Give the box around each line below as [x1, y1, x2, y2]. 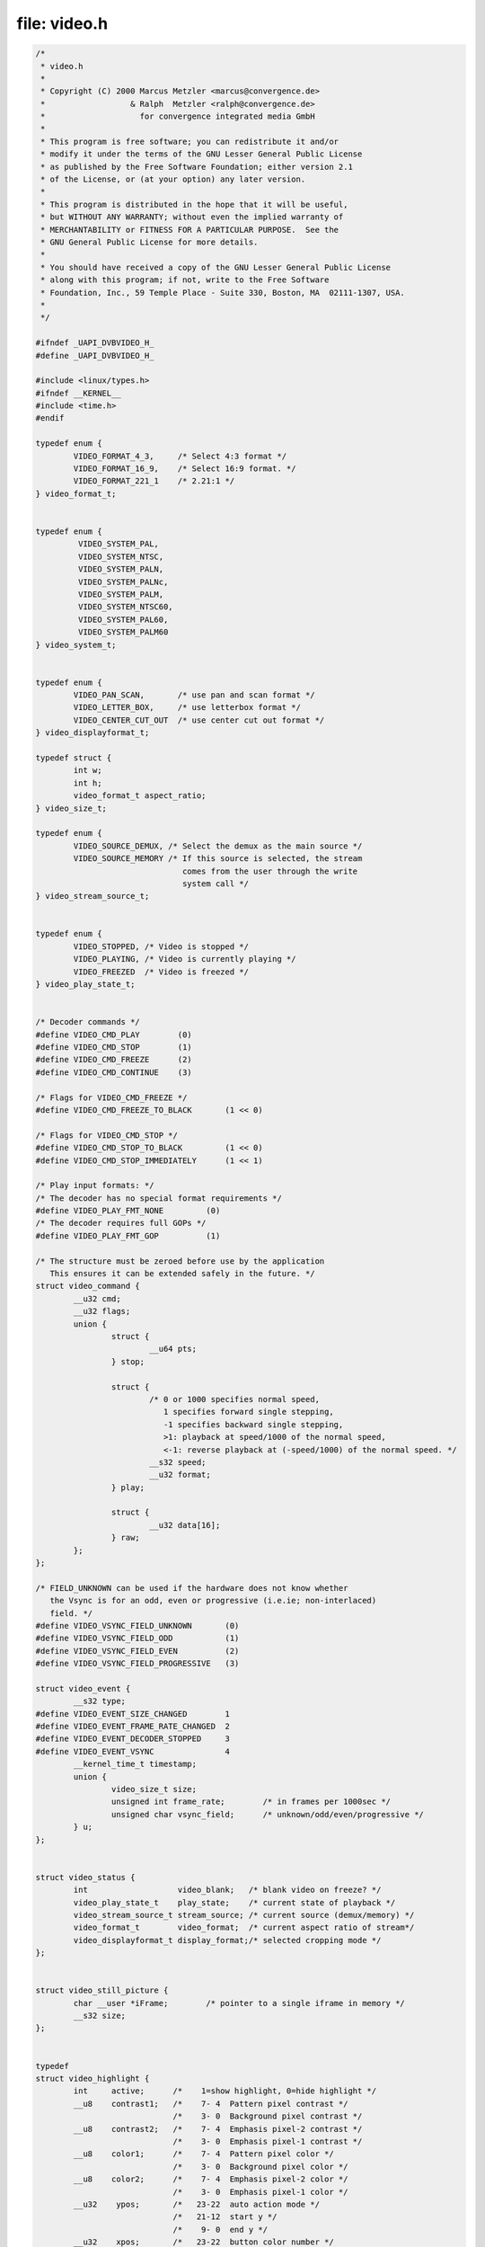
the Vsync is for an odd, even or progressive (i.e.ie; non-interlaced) [49, 1595, 377, 1606]
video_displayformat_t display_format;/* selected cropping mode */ [73, 1935, 382, 1945]
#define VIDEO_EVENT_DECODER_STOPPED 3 [35, 1734, 231, 1744]
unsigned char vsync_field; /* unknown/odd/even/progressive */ [110, 1809, 424, 1819]
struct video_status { [35, 1872, 136, 1882]
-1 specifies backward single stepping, [163, 1419, 344, 1429]
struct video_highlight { [35, 2074, 150, 2084]
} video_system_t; [35, 639, 117, 650]
